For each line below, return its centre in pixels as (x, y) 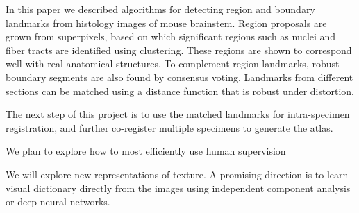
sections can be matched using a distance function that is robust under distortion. (180, 91)
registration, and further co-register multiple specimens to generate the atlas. (169, 127)
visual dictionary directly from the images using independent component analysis (178, 188)
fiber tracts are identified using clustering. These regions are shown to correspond (179, 50)
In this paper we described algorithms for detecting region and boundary (160, 9)
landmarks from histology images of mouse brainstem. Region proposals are (166, 23)
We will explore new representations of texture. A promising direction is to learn (177, 174)
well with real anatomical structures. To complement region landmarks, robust (173, 63)
